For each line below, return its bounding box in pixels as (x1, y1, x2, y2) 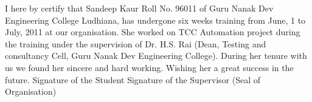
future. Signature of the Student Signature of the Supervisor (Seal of (5, 73, 260, 86)
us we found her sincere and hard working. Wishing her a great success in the (5, 61, 294, 73)
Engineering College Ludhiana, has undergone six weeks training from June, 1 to (5, 13, 306, 26)
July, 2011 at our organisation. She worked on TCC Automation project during (5, 25, 300, 38)
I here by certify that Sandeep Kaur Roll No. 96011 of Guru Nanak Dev (5, 2, 274, 14)
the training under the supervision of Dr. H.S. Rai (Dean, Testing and (5, 37, 266, 50)
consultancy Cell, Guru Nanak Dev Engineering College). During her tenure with (5, 49, 307, 62)
